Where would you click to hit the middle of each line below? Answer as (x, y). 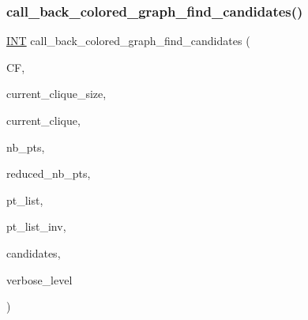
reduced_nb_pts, (49, 173)
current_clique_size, (56, 94)
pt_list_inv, (36, 226)
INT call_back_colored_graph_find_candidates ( (128, 41)
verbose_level (39, 279)
